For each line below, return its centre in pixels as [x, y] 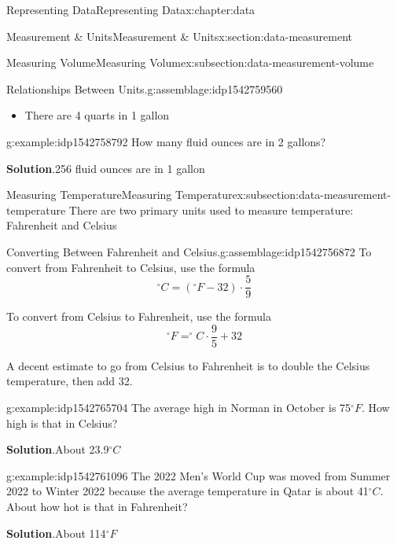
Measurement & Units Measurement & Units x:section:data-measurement [180, 36]
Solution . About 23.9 [58, 449]
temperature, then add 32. [70, 381]
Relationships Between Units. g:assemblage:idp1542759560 [145, 88]
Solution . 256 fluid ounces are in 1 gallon [106, 168]
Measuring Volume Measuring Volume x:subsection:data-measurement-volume [190, 62]
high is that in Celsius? [62, 423]
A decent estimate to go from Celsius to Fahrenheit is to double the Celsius [188, 365]
